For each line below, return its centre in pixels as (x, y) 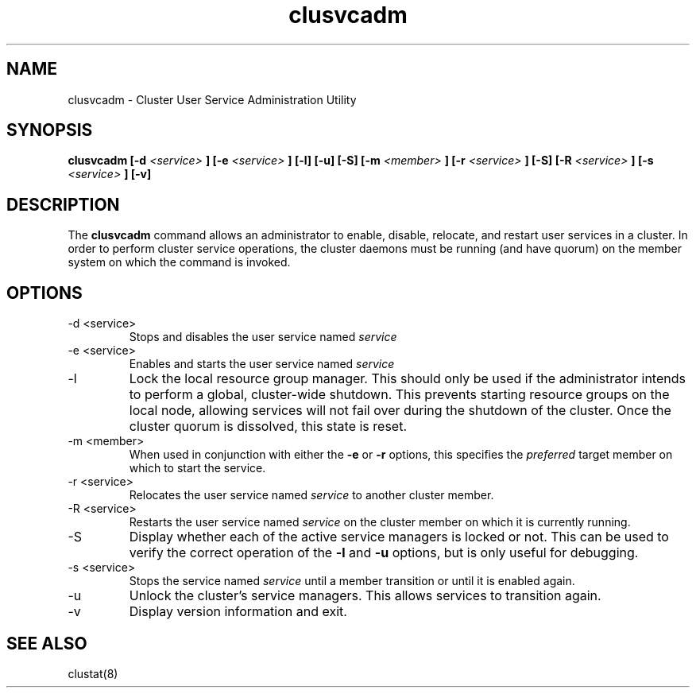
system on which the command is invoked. (179, 262)
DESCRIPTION (63, 204)
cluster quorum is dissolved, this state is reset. (268, 426)
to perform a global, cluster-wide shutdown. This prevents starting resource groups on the (399, 395)
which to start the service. (197, 468)
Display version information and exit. (238, 612)
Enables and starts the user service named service (262, 364)
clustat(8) (93, 673)
